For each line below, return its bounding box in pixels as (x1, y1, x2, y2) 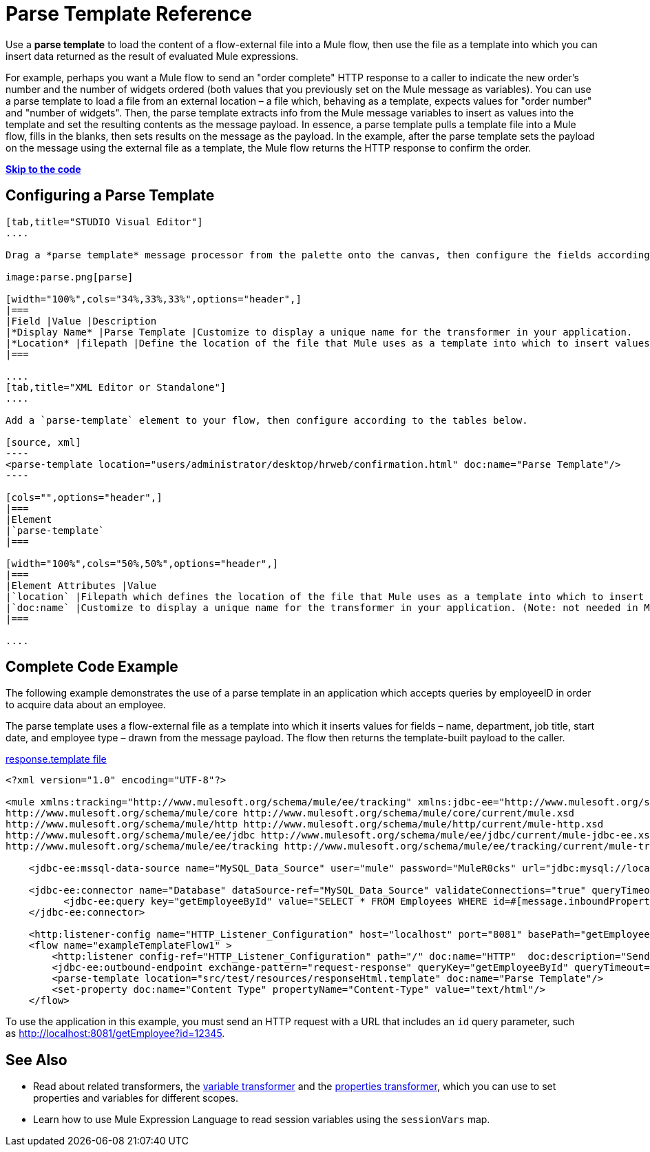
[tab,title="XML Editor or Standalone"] (6, 381, 227, 393)
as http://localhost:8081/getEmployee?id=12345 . (6, 1027, 225, 1040)
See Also (6, 1051, 67, 1069)
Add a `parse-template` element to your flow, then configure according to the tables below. (6, 414, 528, 426)
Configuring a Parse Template (6, 187, 215, 205)
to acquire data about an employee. (6, 699, 167, 711)
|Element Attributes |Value (6, 579, 157, 591)
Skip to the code (6, 163, 81, 175)
